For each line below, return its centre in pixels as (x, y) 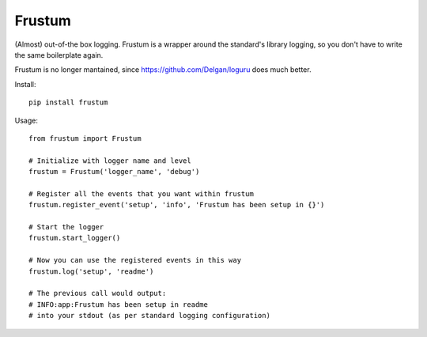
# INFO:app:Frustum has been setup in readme (119, 304)
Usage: (26, 120)
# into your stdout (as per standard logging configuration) (149, 316)
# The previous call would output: (98, 293)
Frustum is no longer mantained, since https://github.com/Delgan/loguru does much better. (163, 70)
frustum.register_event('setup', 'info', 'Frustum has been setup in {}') (177, 205)
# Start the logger (66, 227)
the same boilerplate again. (59, 55)
